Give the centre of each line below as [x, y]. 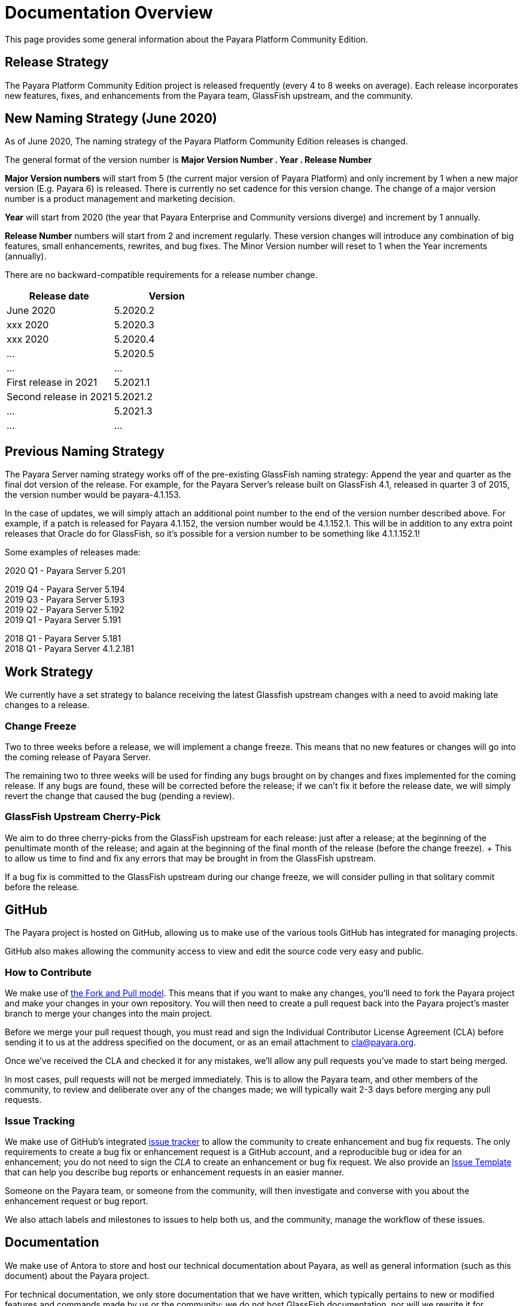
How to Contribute [48, 972]
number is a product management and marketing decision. [120, 199]
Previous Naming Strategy [85, 451]
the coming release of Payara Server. [78, 757]
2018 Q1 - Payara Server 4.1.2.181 [69, 649]
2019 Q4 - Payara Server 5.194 [65, 589]
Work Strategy [49, 672]
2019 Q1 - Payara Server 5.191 [63, 620]
